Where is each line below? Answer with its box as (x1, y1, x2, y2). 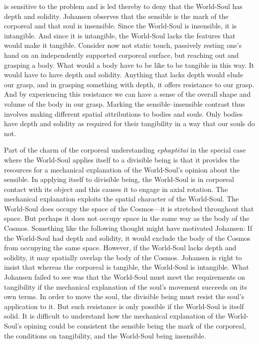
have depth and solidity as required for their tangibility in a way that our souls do (4, 118, 255, 129)
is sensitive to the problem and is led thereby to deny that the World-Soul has (4, 1, 243, 11)
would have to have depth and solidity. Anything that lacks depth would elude (4, 69, 244, 80)
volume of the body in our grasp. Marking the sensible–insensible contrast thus (4, 98, 245, 109)
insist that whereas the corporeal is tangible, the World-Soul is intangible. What (4, 262, 249, 272)
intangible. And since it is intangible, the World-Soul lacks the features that (4, 30, 236, 40)
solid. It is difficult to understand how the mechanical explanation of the (4, 311, 226, 321)
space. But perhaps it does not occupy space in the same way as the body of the (4, 213, 250, 223)
